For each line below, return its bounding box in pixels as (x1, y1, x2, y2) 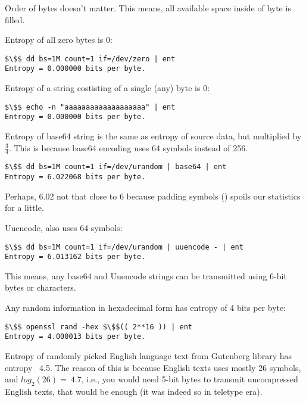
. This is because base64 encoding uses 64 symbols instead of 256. (8, 141, 248, 154)
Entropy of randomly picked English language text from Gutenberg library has (5, 349, 292, 362)
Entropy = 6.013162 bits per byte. (5, 253, 146, 261)
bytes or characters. (5, 281, 76, 294)
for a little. (5, 201, 44, 214)
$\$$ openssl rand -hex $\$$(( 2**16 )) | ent (5, 322, 192, 331)
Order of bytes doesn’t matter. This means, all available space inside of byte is (5, 2, 291, 14)
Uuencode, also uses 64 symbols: (5, 221, 123, 233)
